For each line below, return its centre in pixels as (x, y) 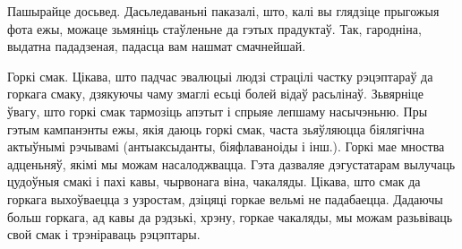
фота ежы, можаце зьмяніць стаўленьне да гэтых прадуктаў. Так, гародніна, (214, 28)
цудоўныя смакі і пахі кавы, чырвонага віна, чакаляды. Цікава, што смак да (214, 181)
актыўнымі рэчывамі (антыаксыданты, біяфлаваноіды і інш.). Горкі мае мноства (226, 146)
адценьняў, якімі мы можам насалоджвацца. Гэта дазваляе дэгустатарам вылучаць (231, 163)
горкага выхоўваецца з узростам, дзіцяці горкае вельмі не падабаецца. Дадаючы (225, 198)
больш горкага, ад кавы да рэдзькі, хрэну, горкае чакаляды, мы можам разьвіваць (230, 216)
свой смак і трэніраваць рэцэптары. (104, 234)
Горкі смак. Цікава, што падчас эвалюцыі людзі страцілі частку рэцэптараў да (220, 76)
